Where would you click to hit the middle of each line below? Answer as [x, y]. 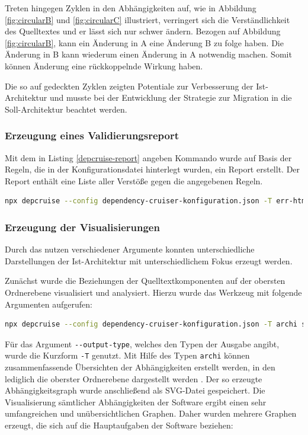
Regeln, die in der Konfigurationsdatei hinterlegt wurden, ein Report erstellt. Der [153, 169]
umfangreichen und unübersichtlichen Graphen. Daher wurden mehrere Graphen [151, 413]
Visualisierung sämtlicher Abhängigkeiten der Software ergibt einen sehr [136, 402]
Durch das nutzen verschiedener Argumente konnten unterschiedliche [130, 249]
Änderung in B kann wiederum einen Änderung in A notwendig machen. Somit [148, 54]
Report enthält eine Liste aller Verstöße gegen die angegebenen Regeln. [134, 180]
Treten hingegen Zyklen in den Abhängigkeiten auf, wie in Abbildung [131, 8]
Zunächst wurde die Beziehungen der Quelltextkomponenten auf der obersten [145, 281]
